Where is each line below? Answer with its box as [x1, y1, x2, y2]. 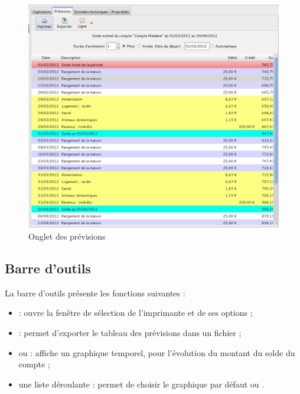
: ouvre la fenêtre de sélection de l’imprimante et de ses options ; [18, 306, 253, 319]
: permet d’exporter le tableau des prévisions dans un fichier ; [18, 327, 242, 339]
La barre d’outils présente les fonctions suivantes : [5, 286, 185, 299]
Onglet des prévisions [28, 230, 106, 243]
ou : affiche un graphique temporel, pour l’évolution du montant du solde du [18, 346, 295, 359]
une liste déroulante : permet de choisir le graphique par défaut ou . [18, 377, 265, 390]
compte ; [18, 358, 50, 370]
